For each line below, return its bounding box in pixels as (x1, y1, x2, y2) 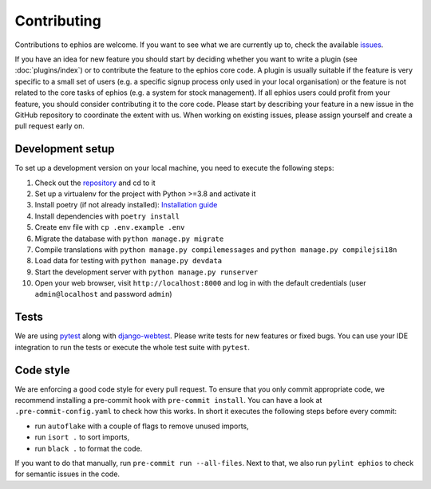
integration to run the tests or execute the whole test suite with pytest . (14, 342, 251, 352)
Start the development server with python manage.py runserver (34, 267, 259, 277)
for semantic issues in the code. (14, 469, 120, 479)
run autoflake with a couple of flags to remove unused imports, (34, 421, 249, 431)
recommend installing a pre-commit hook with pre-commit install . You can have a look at (14, 396, 322, 405)
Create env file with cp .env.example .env (34, 223, 185, 232)
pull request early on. (14, 121, 85, 131)
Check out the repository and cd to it (34, 178, 156, 187)
